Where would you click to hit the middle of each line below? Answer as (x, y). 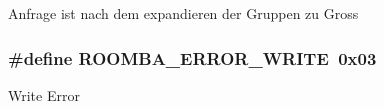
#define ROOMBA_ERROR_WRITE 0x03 (192, 57)
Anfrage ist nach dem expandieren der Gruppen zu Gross (183, 13)
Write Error (44, 94)
